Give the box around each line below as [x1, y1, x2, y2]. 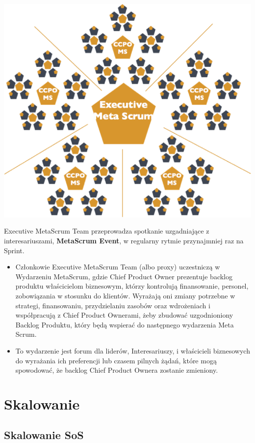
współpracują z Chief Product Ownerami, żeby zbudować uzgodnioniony [15, 310, 233, 320]
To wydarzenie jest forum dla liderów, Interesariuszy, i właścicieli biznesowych [15, 345, 250, 355]
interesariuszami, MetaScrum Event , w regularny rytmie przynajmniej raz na [4, 235, 244, 245]
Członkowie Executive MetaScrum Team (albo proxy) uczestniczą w [15, 262, 220, 272]
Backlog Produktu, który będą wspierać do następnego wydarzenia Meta [15, 319, 234, 329]
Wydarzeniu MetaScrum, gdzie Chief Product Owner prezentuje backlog [15, 271, 232, 281]
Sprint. [4, 245, 25, 255]
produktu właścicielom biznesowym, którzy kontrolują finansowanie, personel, [15, 281, 249, 291]
